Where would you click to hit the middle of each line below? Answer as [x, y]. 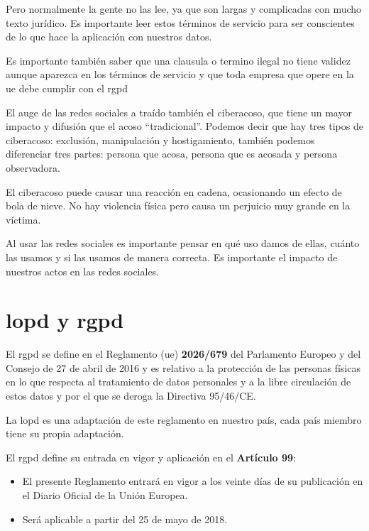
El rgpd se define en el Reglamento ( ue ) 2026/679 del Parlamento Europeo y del [183, 354]
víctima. [23, 219]
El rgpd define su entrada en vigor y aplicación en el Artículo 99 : [151, 457]
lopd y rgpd [65, 320]
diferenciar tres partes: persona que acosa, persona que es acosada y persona [172, 154]
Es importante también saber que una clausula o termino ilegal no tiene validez [178, 60]
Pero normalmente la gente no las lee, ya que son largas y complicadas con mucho [184, 9]
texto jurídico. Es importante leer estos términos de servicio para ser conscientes [180, 22]
